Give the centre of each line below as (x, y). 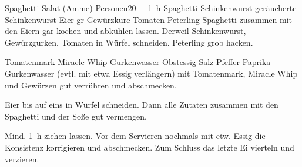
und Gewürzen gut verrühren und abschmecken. (91, 85)
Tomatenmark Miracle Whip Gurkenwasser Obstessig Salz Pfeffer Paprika (138, 62)
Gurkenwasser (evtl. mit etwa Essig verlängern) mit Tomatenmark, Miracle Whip (151, 73)
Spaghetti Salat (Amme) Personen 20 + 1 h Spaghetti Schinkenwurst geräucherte (151, 8)
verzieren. (22, 159)
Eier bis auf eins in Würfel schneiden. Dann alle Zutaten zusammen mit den (142, 105)
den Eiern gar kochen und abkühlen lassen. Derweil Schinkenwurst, (125, 31)
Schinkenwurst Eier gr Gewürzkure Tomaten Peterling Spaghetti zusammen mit (149, 19)
